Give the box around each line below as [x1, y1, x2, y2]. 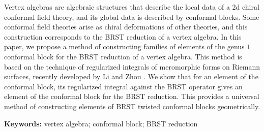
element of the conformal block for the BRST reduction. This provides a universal [4, 91, 259, 102]
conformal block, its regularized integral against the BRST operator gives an [4, 81, 243, 91]
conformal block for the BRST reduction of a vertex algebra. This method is [4, 51, 242, 61]
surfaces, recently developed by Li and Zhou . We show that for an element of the [4, 71, 258, 82]
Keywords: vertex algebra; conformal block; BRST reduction [4, 118, 198, 128]
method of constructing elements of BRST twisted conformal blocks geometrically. [4, 101, 260, 111]
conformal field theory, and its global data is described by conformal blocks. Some [4, 11, 259, 22]
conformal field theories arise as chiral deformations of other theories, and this [4, 21, 248, 32]
